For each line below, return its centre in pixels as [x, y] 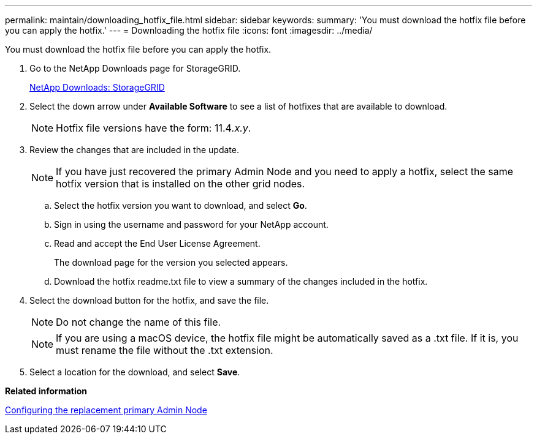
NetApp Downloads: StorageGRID [97, 87]
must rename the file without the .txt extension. [165, 350]
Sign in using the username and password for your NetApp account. [191, 224]
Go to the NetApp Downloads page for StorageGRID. [135, 68]
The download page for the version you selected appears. [171, 262]
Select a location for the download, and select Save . [135, 372]
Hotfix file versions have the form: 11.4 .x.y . [154, 128]
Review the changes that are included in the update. [134, 150]
